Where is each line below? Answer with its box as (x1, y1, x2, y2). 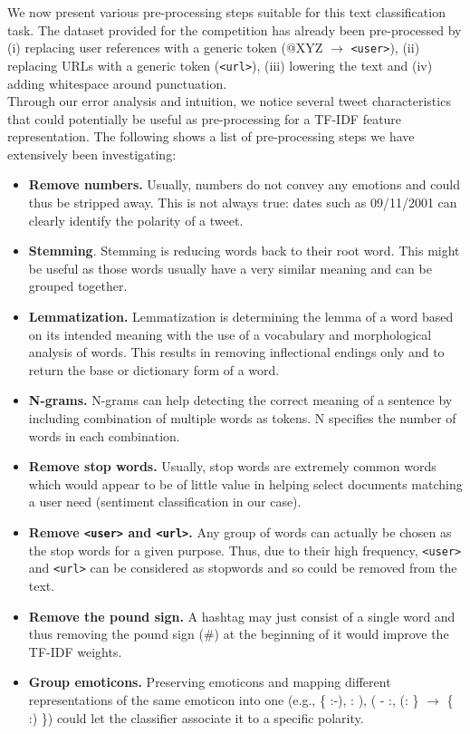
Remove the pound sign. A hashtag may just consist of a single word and (28, 606, 456, 625)
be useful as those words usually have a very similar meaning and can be (28, 258, 432, 277)
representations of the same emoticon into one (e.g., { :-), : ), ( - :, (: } (28, 690, 419, 709)
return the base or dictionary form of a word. (28, 360, 280, 379)
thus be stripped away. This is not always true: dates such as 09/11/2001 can (28, 193, 457, 212)
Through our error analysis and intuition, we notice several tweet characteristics (7, 92, 451, 111)
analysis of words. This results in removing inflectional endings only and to (28, 343, 445, 362)
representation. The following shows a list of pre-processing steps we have (7, 127, 415, 146)
